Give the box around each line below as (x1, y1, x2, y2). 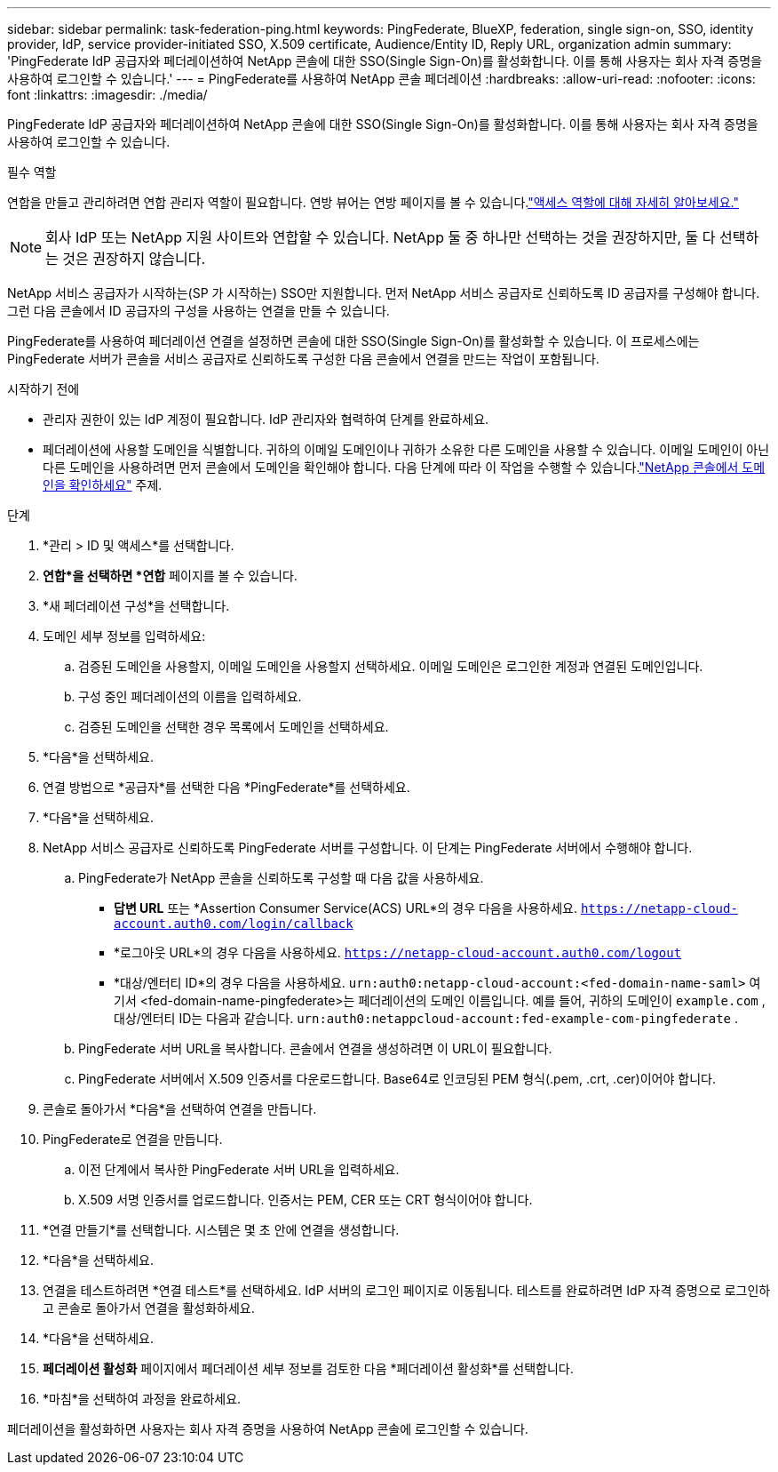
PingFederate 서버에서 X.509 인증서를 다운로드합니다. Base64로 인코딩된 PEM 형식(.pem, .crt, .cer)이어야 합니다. (78, 1071, 716, 1086)
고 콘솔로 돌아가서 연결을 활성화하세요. (43, 1300, 255, 1316)
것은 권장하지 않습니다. (62, 250, 206, 268)
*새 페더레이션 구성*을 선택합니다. (43, 598, 230, 613)
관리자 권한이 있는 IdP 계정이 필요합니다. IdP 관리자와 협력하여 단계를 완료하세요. (43, 412, 489, 427)
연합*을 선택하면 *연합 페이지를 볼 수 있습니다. (43, 568, 298, 583)
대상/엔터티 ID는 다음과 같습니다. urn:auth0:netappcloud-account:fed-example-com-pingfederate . (114, 1011, 738, 1026)
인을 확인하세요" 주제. (43, 477, 163, 492)
